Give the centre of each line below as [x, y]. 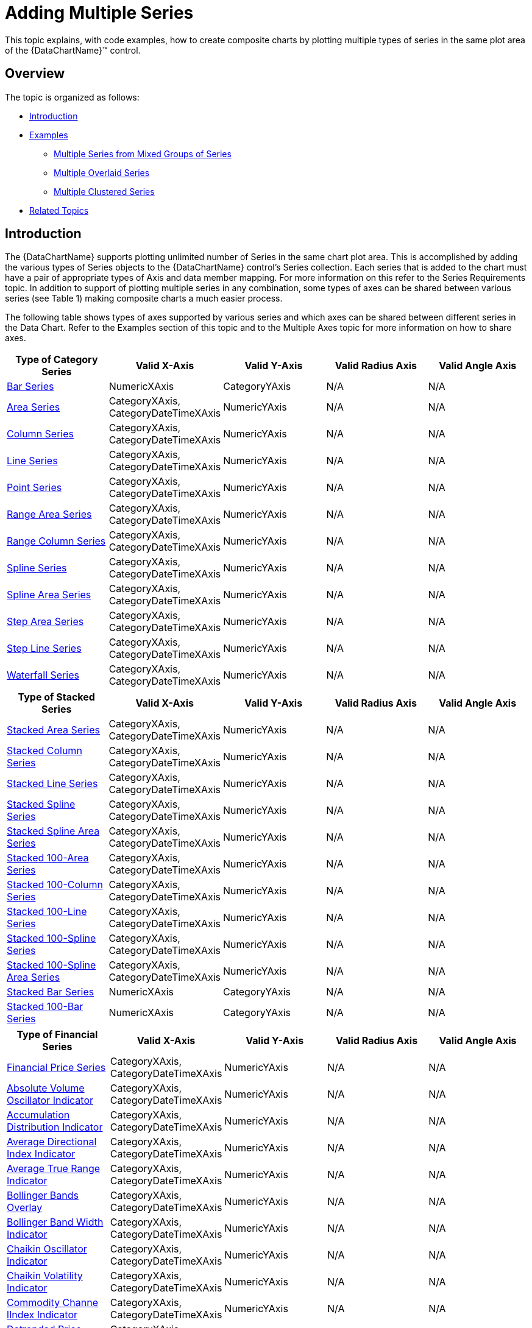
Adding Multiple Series [99, 13]
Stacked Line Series [52, 784]
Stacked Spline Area [53, 831]
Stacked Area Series [53, 730]
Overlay [25, 1208]
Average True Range [54, 1169]
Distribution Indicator [55, 1127]
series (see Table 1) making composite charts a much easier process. [144, 298]
